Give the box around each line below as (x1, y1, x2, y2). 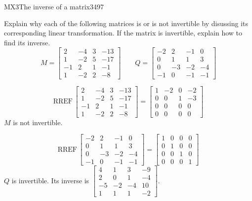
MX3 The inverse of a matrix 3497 (4, 1, 104, 11)
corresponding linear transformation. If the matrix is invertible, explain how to (4, 28, 243, 38)
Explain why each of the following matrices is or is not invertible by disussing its (4, 18, 248, 28)
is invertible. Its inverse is (11, 175, 89, 185)
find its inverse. (4, 37, 50, 47)
